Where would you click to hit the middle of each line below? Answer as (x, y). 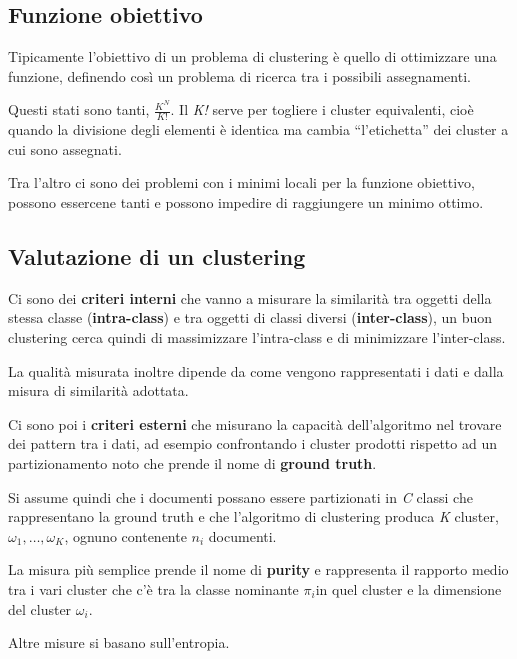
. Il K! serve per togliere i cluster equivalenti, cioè (322, 109)
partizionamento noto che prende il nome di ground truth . (192, 463)
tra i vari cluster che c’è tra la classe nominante (153, 589)
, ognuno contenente (125, 535)
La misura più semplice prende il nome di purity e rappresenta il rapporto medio (258, 569)
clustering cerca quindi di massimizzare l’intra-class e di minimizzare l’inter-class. (257, 337)
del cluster (40, 608)
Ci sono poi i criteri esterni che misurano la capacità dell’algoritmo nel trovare (255, 423)
